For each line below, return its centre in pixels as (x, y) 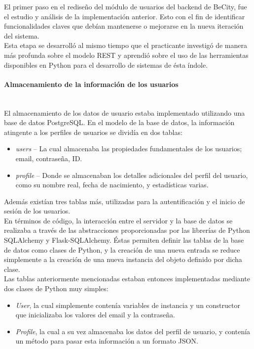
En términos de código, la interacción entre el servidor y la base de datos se (118, 220)
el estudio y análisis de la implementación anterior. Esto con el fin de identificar (125, 16)
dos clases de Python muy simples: (56, 288)
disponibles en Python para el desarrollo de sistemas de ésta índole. (106, 65)
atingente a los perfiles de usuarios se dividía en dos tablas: (93, 132)
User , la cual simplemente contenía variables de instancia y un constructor (128, 305)
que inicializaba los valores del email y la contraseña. (95, 315)
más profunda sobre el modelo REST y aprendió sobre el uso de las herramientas (126, 55)
